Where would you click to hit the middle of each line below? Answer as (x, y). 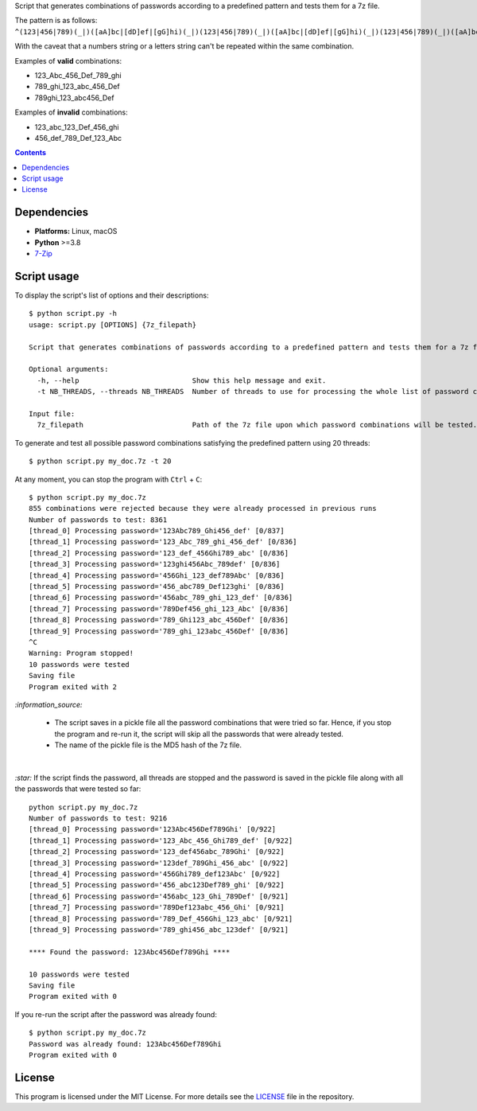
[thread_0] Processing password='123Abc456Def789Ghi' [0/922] (153, 829)
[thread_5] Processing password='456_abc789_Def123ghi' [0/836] (157, 587)
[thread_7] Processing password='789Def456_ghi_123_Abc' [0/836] (159, 608)
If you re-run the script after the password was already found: (116, 1014)
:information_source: (48, 704)
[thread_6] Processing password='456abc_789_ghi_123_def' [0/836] (161, 598)
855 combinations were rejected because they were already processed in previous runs (203, 509)
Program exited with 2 (73, 687)
